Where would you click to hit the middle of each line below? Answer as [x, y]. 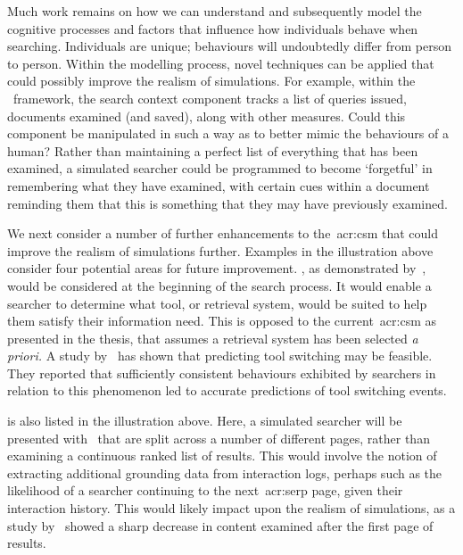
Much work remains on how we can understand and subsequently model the [215, 11]
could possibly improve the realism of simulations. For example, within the [211, 81]
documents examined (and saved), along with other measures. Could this [207, 116]
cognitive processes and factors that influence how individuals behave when [213, 28]
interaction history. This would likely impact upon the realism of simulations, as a [231, 508]
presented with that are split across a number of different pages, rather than [219, 438]
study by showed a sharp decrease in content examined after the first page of [220, 525]
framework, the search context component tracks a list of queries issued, [210, 98]
